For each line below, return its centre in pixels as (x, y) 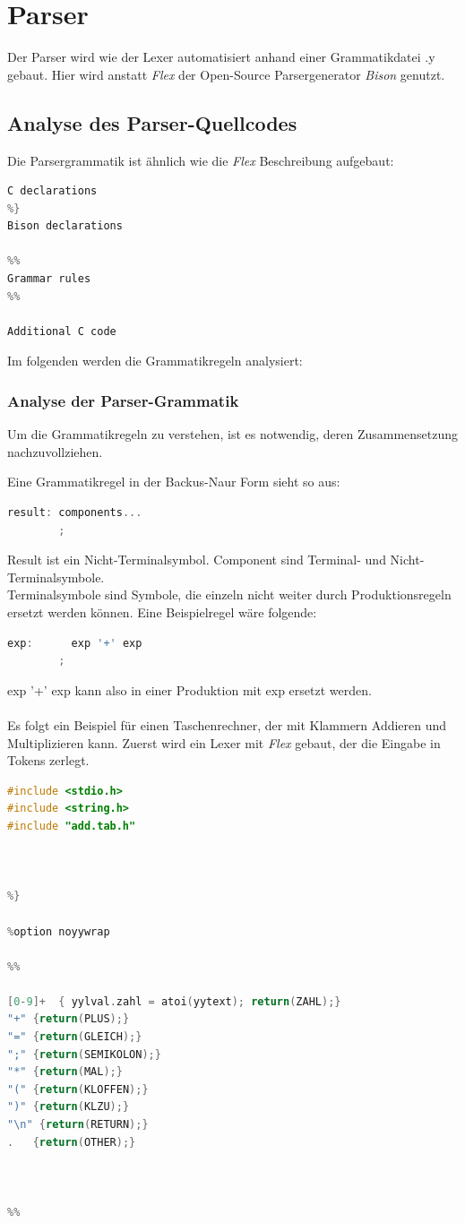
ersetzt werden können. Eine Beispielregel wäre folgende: (162, 612)
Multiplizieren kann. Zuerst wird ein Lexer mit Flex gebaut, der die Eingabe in (224, 742)
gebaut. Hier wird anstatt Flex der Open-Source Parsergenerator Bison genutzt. (226, 74)
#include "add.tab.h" (72, 826)
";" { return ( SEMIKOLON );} (84, 1054)
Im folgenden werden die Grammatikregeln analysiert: (155, 361)
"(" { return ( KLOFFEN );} (78, 1089)
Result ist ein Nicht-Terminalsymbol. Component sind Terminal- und (197, 560)
